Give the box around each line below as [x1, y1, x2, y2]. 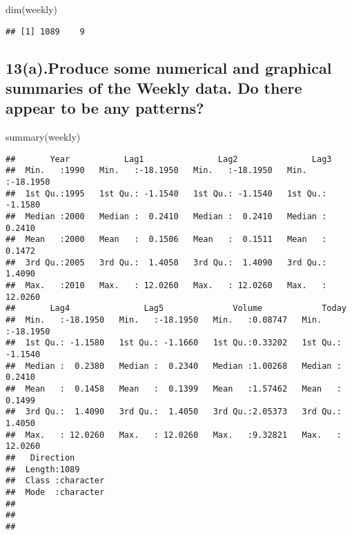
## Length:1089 [6, 464, 80, 474]
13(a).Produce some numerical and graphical [6, 57, 332, 78]
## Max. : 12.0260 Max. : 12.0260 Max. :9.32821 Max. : [6, 430, 342, 440]
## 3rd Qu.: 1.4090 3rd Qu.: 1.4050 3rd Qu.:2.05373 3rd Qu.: [6, 407, 342, 417]
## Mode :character [6, 487, 105, 497]
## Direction [6, 452, 75, 463]
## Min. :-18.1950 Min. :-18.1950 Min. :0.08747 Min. [6, 315, 322, 325]
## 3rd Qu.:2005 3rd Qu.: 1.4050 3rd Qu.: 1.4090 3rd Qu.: [6, 257, 327, 267]
